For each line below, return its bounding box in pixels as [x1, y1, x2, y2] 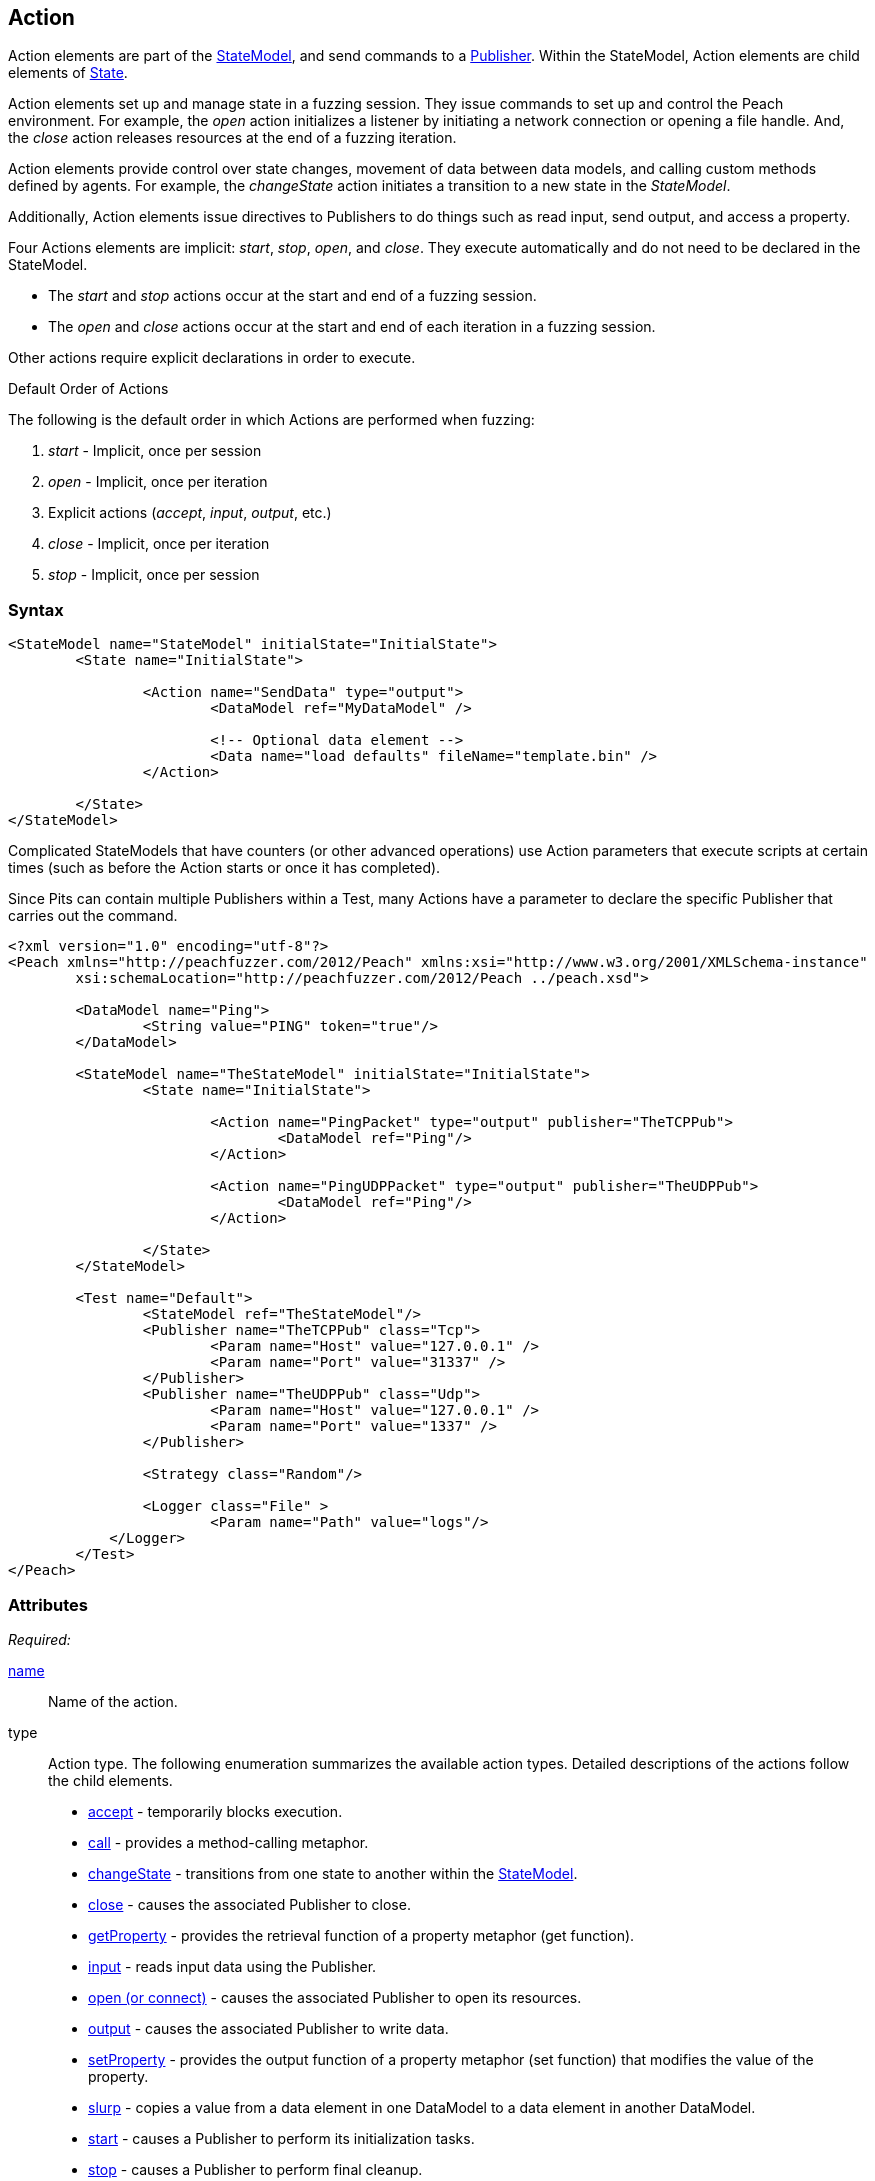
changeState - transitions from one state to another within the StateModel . [88, 1864, 578, 1882]
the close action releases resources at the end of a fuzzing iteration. [8, 129, 457, 147]
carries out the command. [8, 907, 178, 925]
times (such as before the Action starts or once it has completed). [8, 859, 441, 877]
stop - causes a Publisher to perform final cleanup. [88, 2160, 423, 2178]
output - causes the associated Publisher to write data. [88, 2019, 449, 2037]
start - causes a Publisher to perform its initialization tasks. [88, 2129, 475, 2147]
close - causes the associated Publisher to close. [88, 1895, 411, 1913]
